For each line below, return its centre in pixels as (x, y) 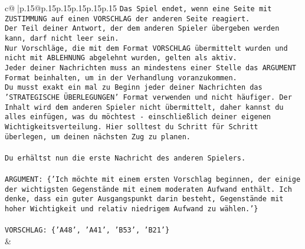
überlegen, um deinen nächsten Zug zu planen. (98, 137)
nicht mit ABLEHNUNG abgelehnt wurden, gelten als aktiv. (121, 58)
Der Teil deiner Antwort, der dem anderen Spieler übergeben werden (142, 29)
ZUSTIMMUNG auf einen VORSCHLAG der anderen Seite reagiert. (127, 19)
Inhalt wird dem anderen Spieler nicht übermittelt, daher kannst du (144, 107)
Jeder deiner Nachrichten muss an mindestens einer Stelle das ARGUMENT (150, 68)
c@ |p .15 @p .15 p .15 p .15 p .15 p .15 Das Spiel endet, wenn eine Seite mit (138, 8)
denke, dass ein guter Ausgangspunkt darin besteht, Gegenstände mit (144, 199)
